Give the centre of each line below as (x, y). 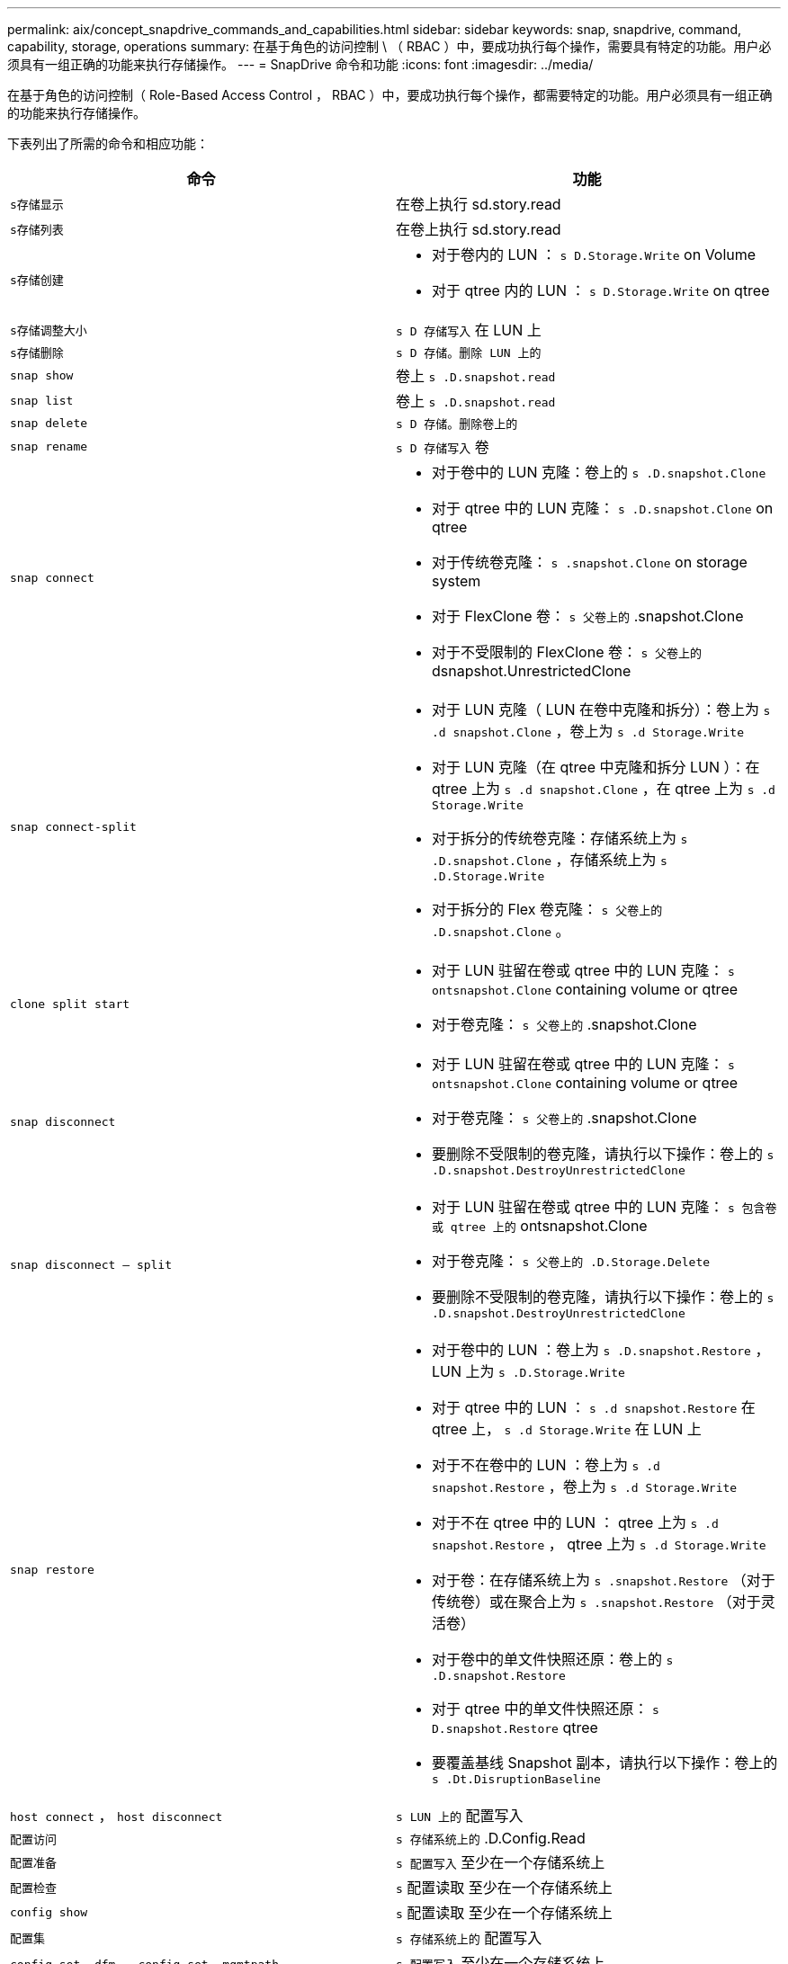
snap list (42, 400)
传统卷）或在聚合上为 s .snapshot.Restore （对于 (596, 1602)
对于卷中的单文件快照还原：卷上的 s (553, 1659)
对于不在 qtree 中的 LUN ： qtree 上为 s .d (575, 1522)
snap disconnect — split (91, 1265)
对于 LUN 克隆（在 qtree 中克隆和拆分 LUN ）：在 (596, 767)
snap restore (52, 1569)
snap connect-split (73, 826)
